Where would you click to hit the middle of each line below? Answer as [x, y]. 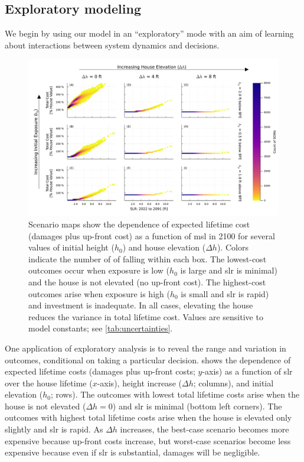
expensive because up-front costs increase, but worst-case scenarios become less [148, 440]
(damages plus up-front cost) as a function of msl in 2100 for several [152, 235]
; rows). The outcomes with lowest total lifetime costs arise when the [175, 394]
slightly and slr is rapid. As [54, 429]
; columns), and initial [233, 383]
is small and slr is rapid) [225, 293]
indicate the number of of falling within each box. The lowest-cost [148, 258]
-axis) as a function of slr [247, 371]
